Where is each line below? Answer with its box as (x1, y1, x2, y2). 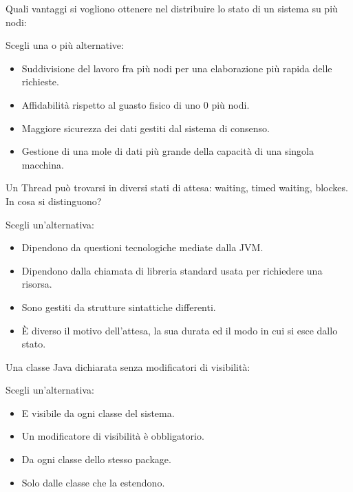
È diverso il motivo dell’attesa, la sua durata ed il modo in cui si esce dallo (21, 323, 338, 337)
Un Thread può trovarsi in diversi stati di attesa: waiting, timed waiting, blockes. (6, 180, 348, 195)
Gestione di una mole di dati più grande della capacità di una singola (21, 144, 314, 158)
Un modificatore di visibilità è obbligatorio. (21, 429, 204, 443)
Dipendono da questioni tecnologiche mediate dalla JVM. (21, 240, 264, 255)
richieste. (21, 74, 59, 89)
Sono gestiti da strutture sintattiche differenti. (21, 299, 216, 314)
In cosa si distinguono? (6, 193, 102, 208)
